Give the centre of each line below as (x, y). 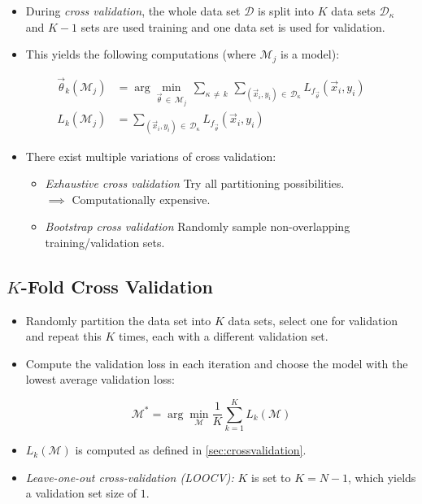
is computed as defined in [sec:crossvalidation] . (191, 450)
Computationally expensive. (141, 199)
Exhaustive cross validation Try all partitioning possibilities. (195, 183)
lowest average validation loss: (100, 379)
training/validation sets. (105, 242)
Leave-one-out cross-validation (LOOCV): (130, 477)
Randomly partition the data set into (118, 320)
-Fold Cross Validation (117, 286)
